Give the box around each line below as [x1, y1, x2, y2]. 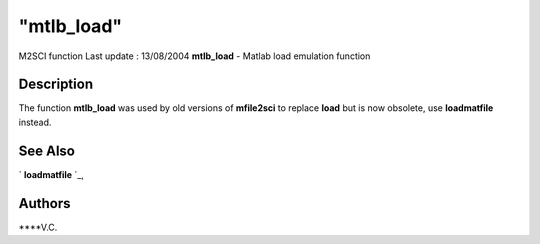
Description [18, 76, 94, 93]
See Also [18, 142, 75, 159]
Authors [18, 195, 71, 212]
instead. [18, 116, 52, 128]
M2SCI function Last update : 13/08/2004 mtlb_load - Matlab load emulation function [18, 50, 371, 62]
